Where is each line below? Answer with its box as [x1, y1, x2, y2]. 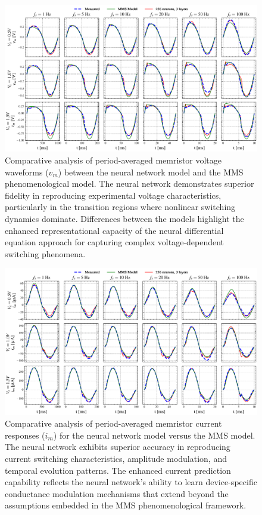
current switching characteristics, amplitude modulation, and [5, 452, 227, 465]
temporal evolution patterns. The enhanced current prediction [5, 464, 231, 476]
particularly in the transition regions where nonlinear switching [5, 201, 236, 213]
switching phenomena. [5, 247, 86, 260]
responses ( [5, 428, 45, 441]
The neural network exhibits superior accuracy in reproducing [5, 440, 230, 453]
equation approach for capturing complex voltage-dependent [5, 236, 224, 248]
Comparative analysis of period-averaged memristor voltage [5, 153, 222, 166]
